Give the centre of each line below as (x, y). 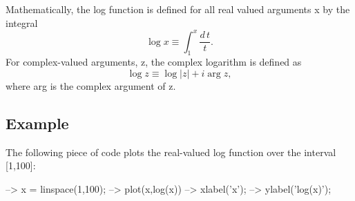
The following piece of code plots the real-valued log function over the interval (171, 152)
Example (37, 123)
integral (22, 22)
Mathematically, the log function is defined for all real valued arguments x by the (178, 9)
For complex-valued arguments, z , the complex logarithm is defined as (154, 62)
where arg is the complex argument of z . (91, 86)
